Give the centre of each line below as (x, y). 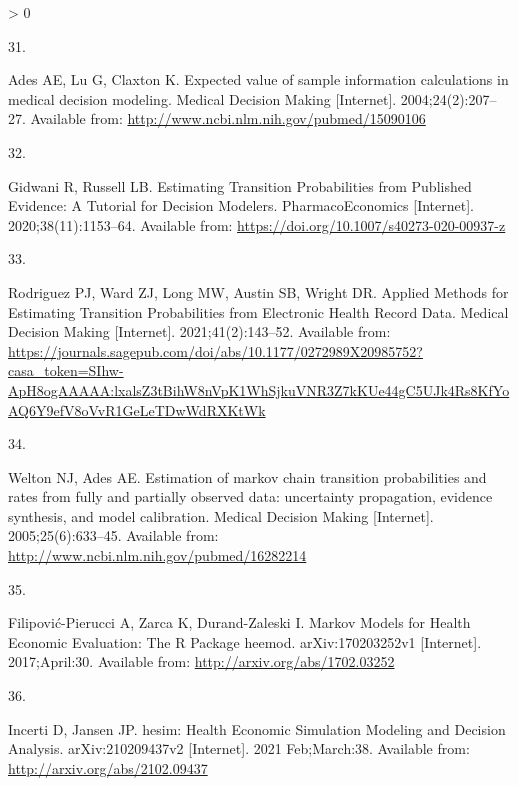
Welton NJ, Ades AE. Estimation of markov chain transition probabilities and (247, 476)
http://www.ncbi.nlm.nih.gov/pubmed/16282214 (157, 555)
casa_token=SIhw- (66, 370)
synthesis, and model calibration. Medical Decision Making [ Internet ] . (221, 515)
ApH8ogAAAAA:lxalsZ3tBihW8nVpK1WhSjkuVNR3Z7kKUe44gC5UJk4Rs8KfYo (259, 389)
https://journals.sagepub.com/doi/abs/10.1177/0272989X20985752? (215, 350)
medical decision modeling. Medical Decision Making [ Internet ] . (202, 98)
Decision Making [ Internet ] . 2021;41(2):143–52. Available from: (199, 331)
